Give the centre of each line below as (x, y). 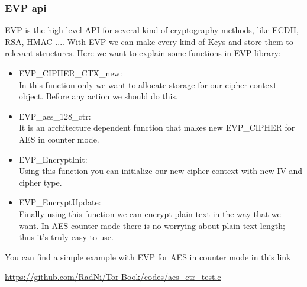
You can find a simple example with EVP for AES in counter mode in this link (148, 257)
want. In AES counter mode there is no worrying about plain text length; (152, 225)
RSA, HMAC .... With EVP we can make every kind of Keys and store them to (149, 41)
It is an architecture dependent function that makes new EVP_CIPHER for (157, 128)
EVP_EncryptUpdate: (60, 202)
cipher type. (40, 182)
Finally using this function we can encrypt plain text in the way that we (150, 213)
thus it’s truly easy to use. (66, 237)
